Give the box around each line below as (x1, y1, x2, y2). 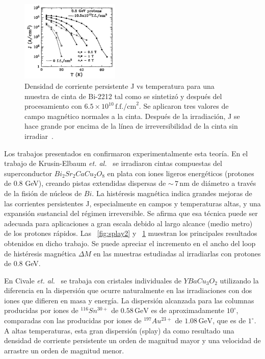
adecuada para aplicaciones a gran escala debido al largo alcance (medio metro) (4, 218, 253, 228)
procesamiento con (24, 101, 82, 111)
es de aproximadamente (151, 305, 225, 316)
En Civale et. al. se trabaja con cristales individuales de (4, 275, 181, 285)
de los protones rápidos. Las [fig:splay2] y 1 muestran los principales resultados (4, 228, 257, 238)
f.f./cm (115, 103, 137, 111)
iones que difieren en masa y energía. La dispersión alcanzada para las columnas (4, 295, 254, 305)
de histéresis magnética (4, 248, 76, 258)
